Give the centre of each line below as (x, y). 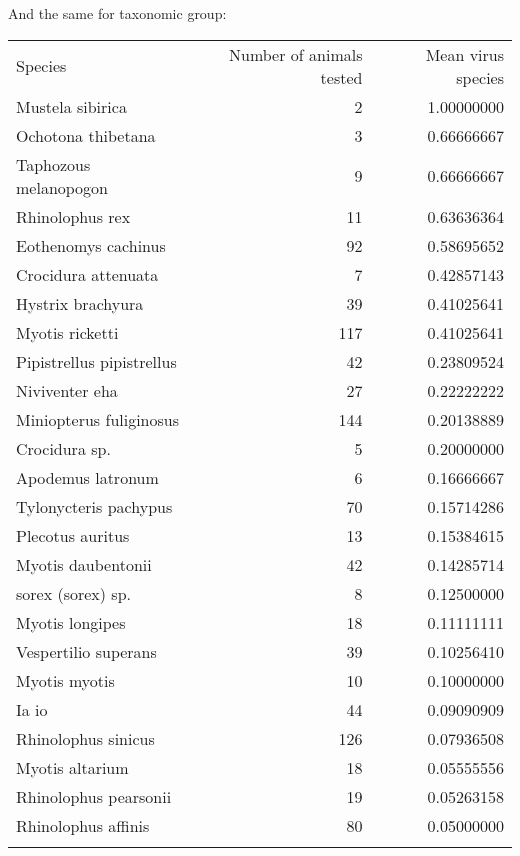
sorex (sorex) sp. (74, 593)
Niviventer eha (67, 390)
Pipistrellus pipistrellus (96, 361)
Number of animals (295, 54)
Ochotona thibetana (86, 135)
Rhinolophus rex (73, 216)
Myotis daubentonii (84, 564)
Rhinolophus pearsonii (94, 796)
